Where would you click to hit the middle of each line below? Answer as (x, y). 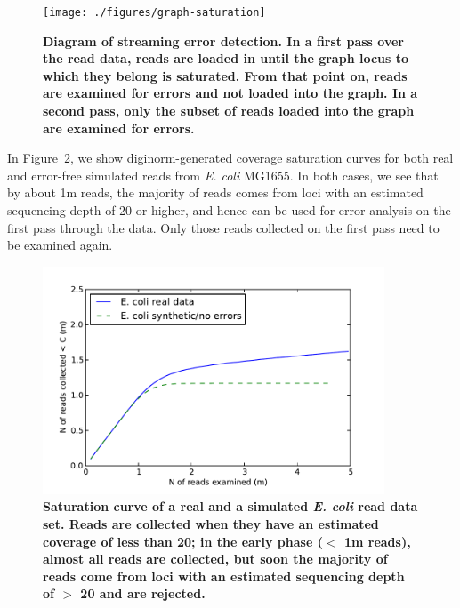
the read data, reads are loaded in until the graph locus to (226, 58)
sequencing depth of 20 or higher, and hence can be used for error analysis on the (229, 210)
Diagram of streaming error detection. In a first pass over (223, 40)
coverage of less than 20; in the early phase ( (183, 541)
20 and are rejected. (143, 593)
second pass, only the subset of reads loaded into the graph (229, 111)
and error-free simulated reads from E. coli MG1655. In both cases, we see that (223, 175)
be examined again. (60, 245)
